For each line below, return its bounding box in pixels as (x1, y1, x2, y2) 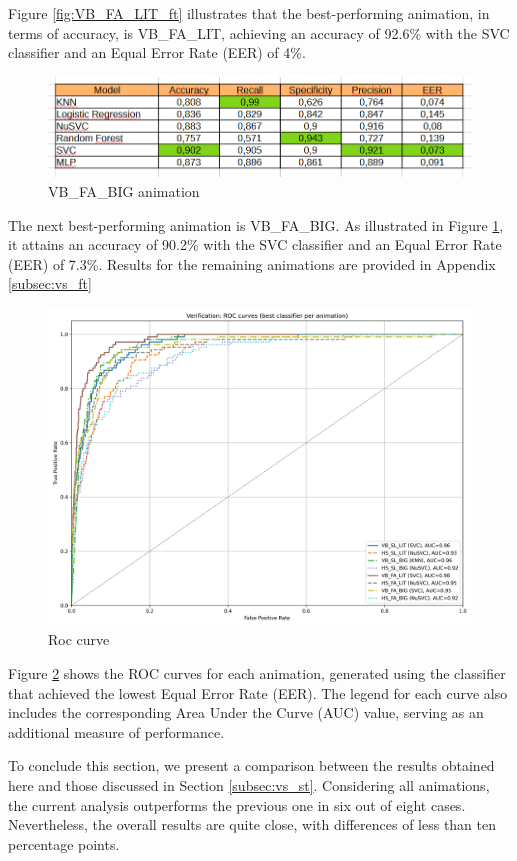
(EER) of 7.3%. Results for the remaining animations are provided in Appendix (8, 253, 496, 274)
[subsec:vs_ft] (8, 273, 92, 294)
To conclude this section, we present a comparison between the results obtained (8, 755, 495, 776)
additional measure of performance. (8, 721, 225, 742)
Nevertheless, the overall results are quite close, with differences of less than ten (8, 814, 497, 835)
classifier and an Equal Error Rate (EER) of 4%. (8, 42, 306, 63)
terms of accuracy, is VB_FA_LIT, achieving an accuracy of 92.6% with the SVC (8, 22, 510, 43)
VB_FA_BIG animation (48, 180, 200, 201)
